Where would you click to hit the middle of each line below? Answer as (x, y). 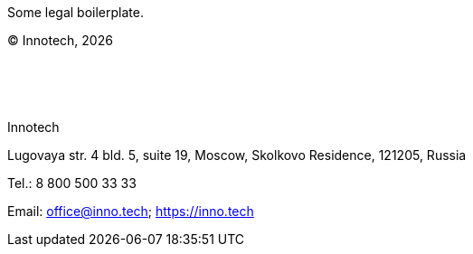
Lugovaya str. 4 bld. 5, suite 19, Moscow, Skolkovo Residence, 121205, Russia (237, 155)
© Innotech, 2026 (60, 40)
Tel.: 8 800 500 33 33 (72, 183)
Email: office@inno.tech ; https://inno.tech (131, 211)
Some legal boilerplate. (76, 12)
